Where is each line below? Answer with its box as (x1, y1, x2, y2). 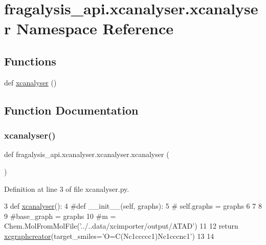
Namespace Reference (16, 18, 173, 39)
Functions (4, 53, 56, 69)
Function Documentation (4, 102, 139, 118)
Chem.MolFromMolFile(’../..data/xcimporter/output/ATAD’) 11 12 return (4, 220, 238, 231)
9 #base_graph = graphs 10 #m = (4, 210, 116, 221)
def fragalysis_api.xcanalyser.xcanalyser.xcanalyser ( (4, 149, 169, 160)
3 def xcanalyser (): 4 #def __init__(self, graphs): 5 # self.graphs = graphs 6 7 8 (4, 201, 262, 211)
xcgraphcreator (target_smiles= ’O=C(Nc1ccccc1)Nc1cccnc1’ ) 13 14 (4, 230, 214, 241)
